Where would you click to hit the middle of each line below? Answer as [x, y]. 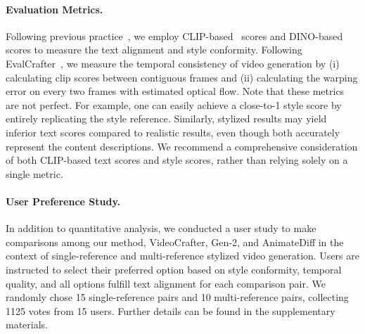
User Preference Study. [63, 201]
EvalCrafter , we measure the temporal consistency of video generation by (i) [173, 63]
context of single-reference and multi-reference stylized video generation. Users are [182, 256]
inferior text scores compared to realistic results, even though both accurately [173, 132]
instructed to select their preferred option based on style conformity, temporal [174, 269]
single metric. [34, 173]
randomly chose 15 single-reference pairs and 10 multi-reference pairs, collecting [177, 297]
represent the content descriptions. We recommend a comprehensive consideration [182, 146]
